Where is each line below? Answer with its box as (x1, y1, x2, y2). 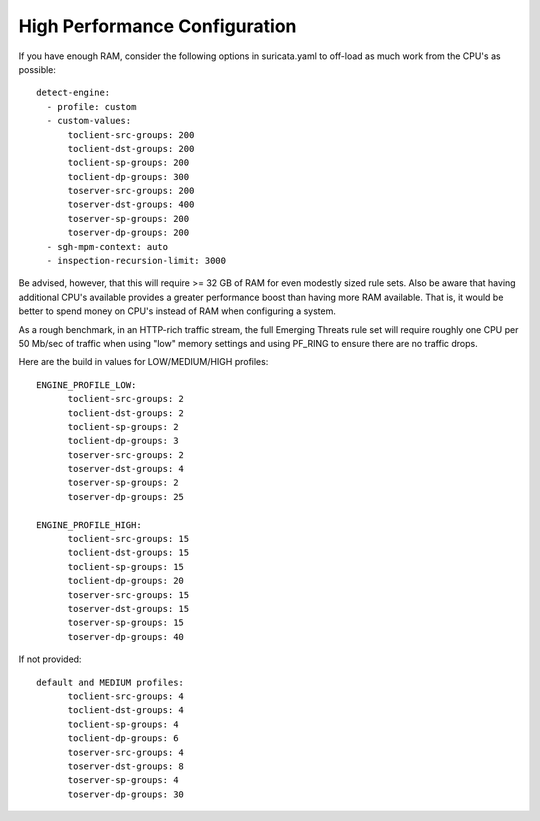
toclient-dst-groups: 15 (67, 547, 190, 559)
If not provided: (18, 653, 82, 665)
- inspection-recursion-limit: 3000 (46, 255, 227, 267)
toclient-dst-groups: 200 (67, 143, 195, 154)
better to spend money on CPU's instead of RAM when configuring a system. (18, 305, 337, 317)
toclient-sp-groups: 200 (67, 157, 190, 169)
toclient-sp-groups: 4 (67, 718, 179, 730)
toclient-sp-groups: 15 (67, 561, 185, 572)
